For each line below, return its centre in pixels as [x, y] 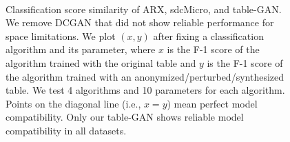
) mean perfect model [212, 103]
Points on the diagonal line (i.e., [73, 103]
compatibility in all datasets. [66, 130]
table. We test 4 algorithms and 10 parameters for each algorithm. [145, 90]
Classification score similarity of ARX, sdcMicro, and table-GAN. [144, 9]
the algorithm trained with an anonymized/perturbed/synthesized [145, 76]
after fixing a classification [208, 35]
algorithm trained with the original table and [101, 62]
